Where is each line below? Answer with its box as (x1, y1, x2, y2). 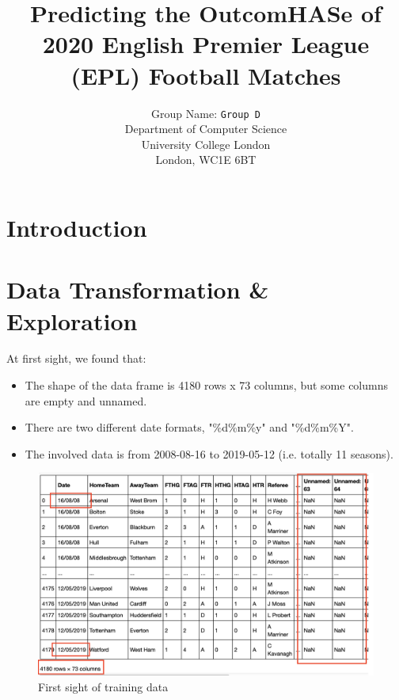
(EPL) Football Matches (70, 59, 341, 91)
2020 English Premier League (42, 28, 370, 60)
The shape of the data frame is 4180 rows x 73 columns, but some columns (25, 377, 389, 394)
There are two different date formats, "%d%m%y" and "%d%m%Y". (25, 419, 354, 436)
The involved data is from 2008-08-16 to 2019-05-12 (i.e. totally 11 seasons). (25, 445, 393, 462)
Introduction (6, 211, 147, 243)
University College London (141, 135, 271, 152)
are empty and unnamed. (25, 392, 147, 409)
